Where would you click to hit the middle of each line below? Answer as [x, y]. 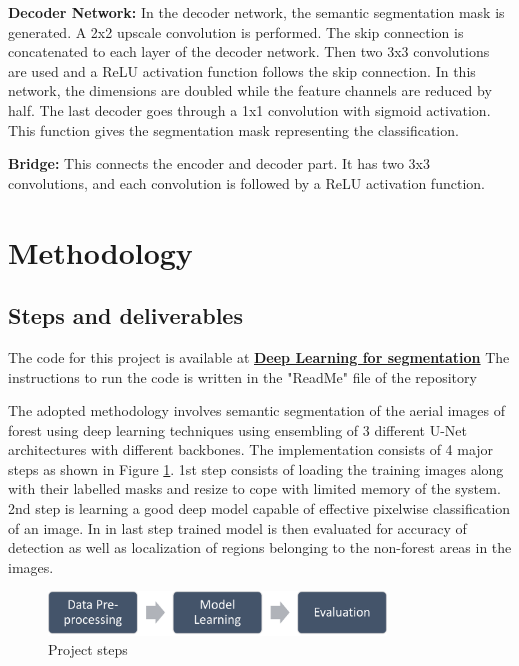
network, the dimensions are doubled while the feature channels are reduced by [250, 90]
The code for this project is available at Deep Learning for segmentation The [259, 356]
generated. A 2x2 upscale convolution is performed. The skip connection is [236, 31]
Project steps [88, 649]
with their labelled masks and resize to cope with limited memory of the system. [254, 488]
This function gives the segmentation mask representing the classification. [233, 129]
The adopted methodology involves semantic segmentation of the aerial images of [256, 410]
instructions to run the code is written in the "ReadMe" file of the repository [242, 376]
